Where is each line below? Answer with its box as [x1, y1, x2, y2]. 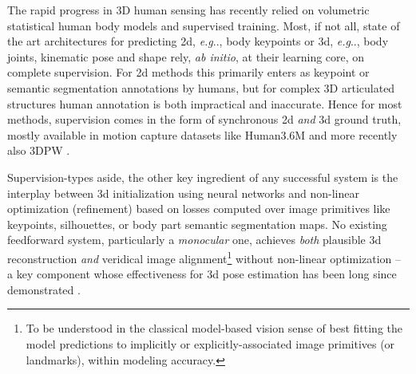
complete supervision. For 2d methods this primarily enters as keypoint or [7, 64, 370, 81]
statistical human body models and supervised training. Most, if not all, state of [7, 17, 400, 33]
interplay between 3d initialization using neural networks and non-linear [7, 184, 359, 201]
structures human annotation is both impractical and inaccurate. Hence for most [7, 95, 402, 112]
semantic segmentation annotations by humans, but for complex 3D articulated [7, 79, 395, 96]
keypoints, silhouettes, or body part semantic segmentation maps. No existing [7, 215, 387, 232]
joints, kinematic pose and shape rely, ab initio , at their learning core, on [7, 48, 365, 65]
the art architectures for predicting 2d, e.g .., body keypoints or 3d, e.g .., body [7, 33, 389, 49]
